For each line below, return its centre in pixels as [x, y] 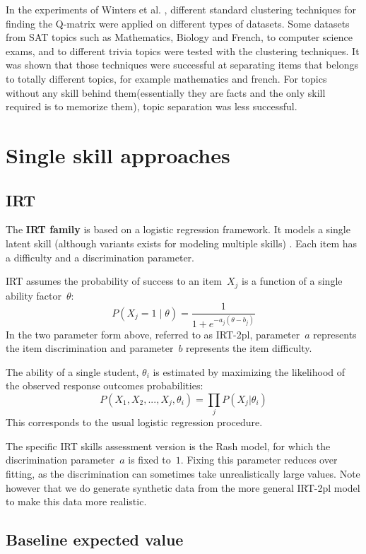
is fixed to [149, 460]
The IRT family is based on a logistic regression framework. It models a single [178, 229]
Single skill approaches [118, 154]
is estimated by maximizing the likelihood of [249, 371]
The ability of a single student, [72, 371]
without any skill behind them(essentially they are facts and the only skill [166, 92]
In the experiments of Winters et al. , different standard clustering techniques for [181, 9]
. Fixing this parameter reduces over [259, 460]
